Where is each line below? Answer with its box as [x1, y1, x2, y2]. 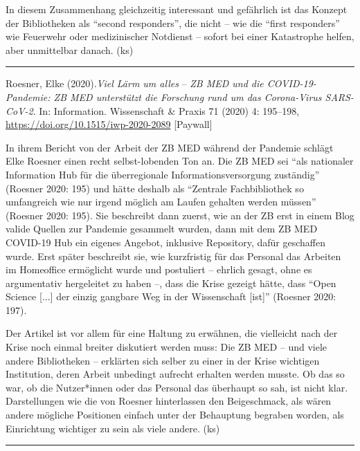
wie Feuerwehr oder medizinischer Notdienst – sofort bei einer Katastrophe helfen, [6, 29, 354, 44]
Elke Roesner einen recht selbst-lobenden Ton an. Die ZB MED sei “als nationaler [6, 154, 354, 168]
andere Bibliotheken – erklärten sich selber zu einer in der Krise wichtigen [6, 353, 320, 367]
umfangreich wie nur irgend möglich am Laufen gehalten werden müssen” [6, 194, 316, 209]
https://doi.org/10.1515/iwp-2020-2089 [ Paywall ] [6, 117, 213, 131]
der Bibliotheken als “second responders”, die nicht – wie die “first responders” [6, 15, 340, 30]
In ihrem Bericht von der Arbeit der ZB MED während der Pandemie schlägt [6, 140, 334, 154]
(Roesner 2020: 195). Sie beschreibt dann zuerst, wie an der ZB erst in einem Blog [6, 208, 354, 222]
